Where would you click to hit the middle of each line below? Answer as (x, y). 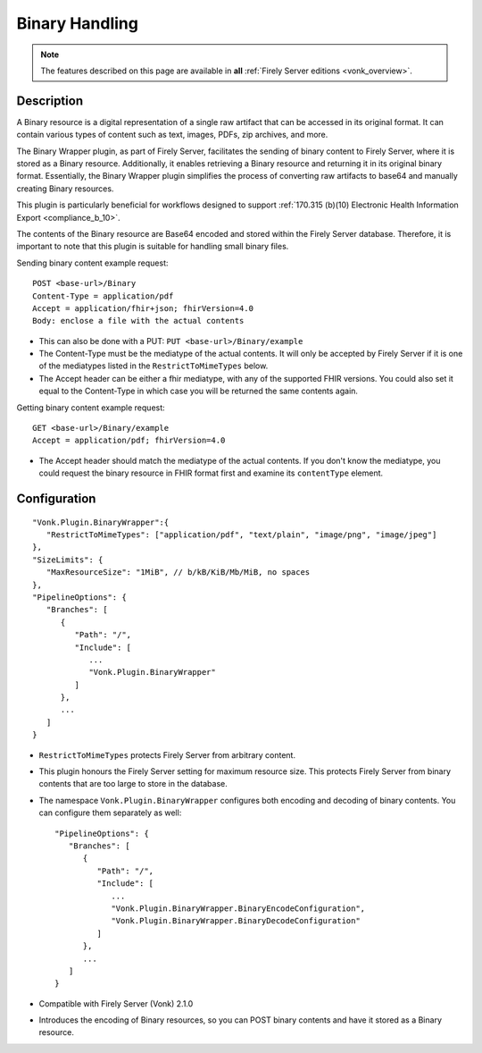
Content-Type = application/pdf (103, 296)
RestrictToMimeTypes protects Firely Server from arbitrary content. (167, 754)
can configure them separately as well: (110, 813)
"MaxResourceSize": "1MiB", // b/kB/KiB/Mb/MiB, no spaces (178, 573)
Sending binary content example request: (92, 263)
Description (50, 101)
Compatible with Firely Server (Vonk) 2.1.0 (116, 1003)
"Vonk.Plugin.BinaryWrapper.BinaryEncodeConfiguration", (238, 908)
